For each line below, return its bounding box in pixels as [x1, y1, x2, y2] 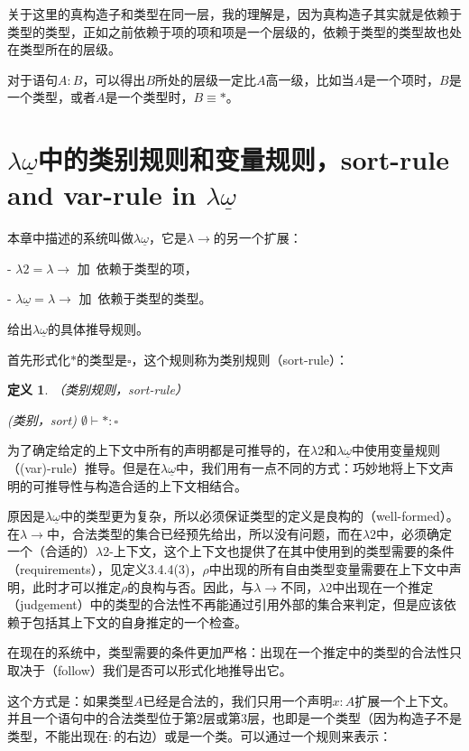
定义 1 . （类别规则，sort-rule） [7, 380, 188, 399]
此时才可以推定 [32, 577, 121, 596]
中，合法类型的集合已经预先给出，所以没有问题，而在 [46, 524, 363, 542]
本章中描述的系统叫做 [7, 228, 133, 247]
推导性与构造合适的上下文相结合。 [44, 476, 247, 495]
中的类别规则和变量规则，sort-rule [37, 141, 449, 178]
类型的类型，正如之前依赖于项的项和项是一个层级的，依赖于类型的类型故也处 [7, 22, 462, 41]
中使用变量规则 [352, 440, 441, 459]
